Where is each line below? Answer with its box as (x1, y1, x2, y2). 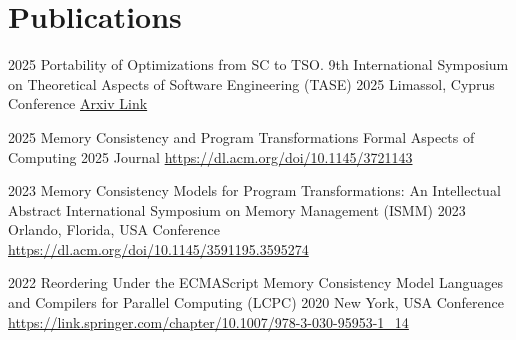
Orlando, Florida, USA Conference (8, 219, 220, 240)
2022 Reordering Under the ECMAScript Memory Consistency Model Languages (8, 272, 503, 293)
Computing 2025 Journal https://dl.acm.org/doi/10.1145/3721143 (8, 146, 413, 167)
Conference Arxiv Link (8, 93, 148, 114)
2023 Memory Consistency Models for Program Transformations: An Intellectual (8, 180, 501, 201)
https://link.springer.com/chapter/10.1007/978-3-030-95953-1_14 (8, 311, 409, 332)
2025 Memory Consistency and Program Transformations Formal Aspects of (8, 126, 475, 147)
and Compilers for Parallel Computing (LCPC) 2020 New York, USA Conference (8, 292, 504, 313)
